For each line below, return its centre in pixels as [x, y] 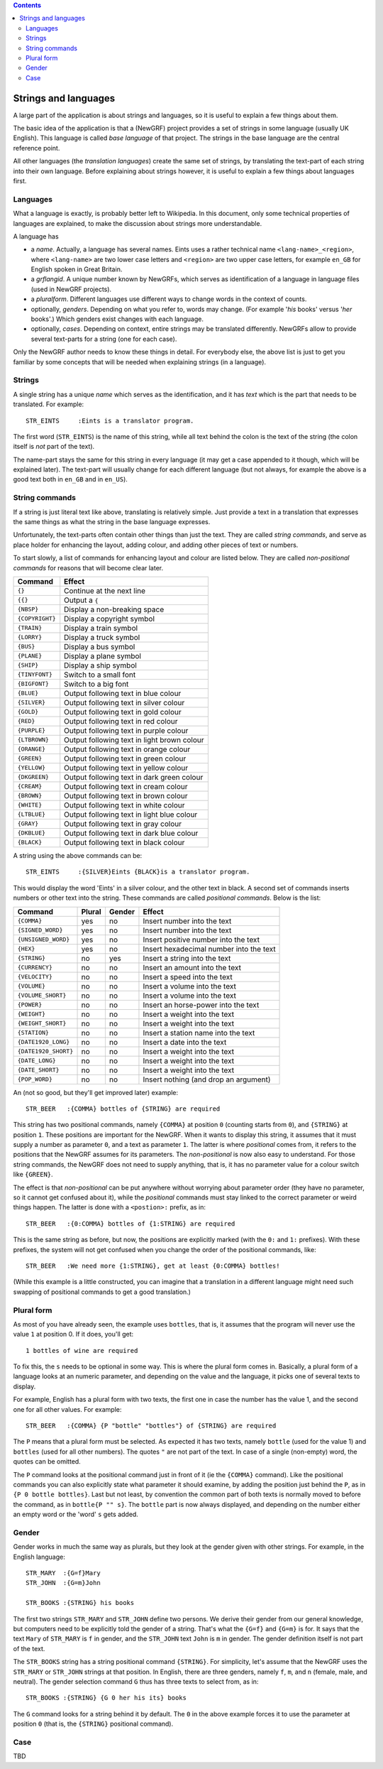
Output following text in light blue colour [131, 815]
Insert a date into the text [185, 1042]
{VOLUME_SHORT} [42, 995]
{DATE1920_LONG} [44, 1042]
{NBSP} [28, 610]
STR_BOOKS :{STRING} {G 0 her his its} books [106, 1698]
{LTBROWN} [33, 740]
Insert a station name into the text [199, 1033]
